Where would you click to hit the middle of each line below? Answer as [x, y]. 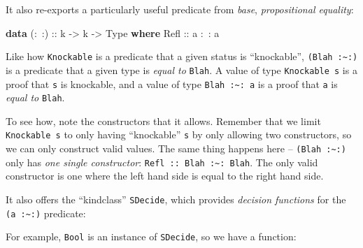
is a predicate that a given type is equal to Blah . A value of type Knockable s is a [181, 70]
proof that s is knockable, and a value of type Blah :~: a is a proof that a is [172, 83]
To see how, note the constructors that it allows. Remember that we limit [163, 121]
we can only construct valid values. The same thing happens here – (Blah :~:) [176, 148]
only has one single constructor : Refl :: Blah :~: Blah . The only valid [162, 162]
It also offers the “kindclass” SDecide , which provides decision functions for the [176, 199]
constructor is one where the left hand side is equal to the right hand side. [165, 176]
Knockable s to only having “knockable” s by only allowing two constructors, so [179, 134]
